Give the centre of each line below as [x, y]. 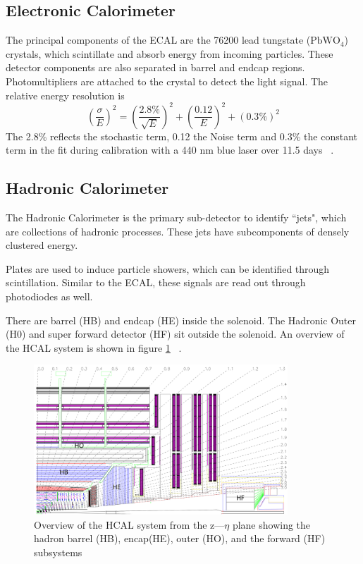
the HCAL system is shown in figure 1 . [94, 347]
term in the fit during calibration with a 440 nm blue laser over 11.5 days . [170, 150]
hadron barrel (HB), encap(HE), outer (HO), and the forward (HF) [180, 538]
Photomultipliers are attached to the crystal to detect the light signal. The [167, 81]
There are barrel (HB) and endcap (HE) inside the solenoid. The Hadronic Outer [181, 320]
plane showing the [271, 524]
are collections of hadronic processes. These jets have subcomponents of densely [178, 231]
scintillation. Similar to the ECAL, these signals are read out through [156, 282]
